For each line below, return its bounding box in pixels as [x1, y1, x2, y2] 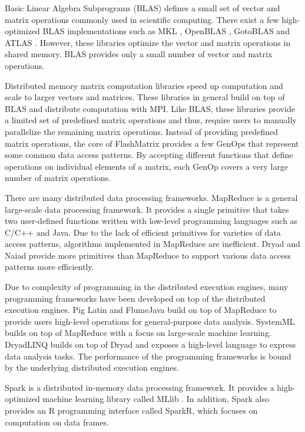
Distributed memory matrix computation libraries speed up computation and [5, 79, 283, 91]
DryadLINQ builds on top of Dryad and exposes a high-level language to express [5, 338, 296, 351]
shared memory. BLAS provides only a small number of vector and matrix [5, 48, 273, 60]
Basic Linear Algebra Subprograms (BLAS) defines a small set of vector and [5, 2, 280, 14]
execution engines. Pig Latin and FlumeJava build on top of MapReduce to [5, 304, 277, 316]
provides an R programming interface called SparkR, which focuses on [5, 404, 258, 416]
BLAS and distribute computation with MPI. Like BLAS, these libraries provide [5, 102, 296, 114]
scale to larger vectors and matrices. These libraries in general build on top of [5, 91, 285, 103]
